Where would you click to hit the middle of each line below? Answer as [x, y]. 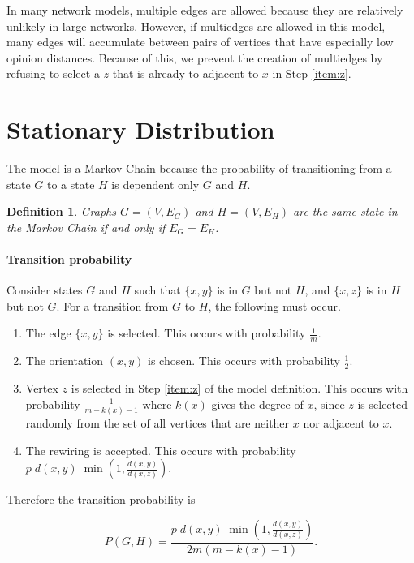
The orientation [65, 361]
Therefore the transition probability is [101, 499]
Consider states [45, 290]
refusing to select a [53, 73]
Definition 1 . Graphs [61, 211]
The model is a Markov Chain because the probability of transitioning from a [199, 168]
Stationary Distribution [141, 129]
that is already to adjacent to [185, 73]
